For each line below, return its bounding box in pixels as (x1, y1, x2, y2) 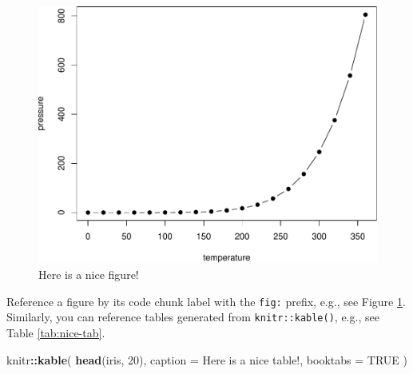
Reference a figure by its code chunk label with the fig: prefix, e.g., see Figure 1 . (6, 292, 406, 309)
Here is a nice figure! (38, 266, 139, 282)
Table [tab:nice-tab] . (6, 324, 105, 340)
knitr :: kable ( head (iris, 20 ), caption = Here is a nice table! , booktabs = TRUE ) (6, 351, 407, 368)
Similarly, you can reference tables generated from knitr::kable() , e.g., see (6, 308, 379, 325)
